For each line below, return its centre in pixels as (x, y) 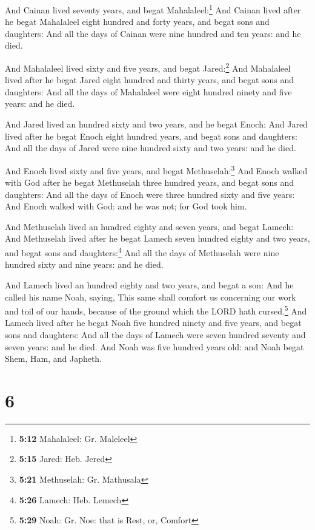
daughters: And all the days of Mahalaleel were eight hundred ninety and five (148, 91)
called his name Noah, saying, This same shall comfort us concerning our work (151, 297)
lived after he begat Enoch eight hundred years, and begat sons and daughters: (151, 136)
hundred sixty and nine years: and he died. (84, 264)
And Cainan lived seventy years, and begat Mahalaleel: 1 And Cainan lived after (153, 9)
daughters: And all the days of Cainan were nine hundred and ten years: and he (153, 33)
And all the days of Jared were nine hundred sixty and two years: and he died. (151, 148)
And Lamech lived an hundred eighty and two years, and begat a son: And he (149, 284)
